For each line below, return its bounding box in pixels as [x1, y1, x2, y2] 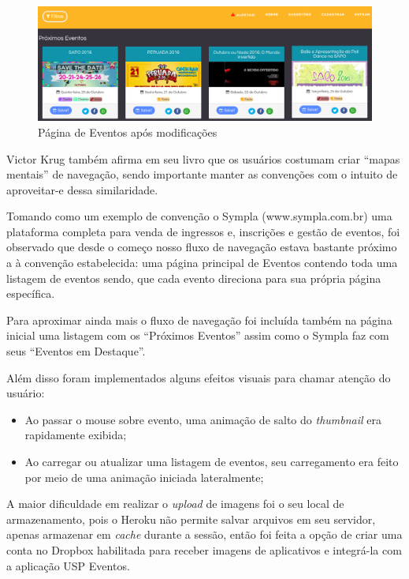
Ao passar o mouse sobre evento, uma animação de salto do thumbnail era [24, 411, 381, 427]
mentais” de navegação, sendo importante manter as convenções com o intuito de [6, 166, 398, 182]
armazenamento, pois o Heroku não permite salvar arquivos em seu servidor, [6, 510, 376, 527]
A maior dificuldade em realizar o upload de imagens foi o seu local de [6, 495, 344, 512]
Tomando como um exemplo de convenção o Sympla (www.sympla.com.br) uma [6, 208, 392, 224]
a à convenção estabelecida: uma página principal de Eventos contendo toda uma [6, 254, 398, 271]
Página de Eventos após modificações [38, 123, 218, 140]
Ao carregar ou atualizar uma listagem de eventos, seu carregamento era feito [24, 453, 399, 470]
